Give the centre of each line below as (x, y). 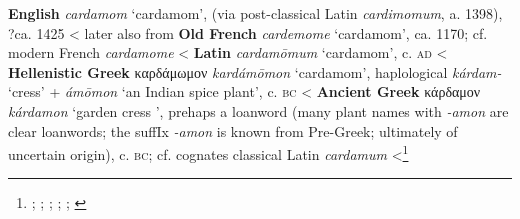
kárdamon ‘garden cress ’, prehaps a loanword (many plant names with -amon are (258, 110)
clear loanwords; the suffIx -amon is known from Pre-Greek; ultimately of (233, 130)
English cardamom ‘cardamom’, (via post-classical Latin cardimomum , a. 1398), (255, 13)
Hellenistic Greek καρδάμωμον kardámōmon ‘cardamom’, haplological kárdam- (255, 71)
